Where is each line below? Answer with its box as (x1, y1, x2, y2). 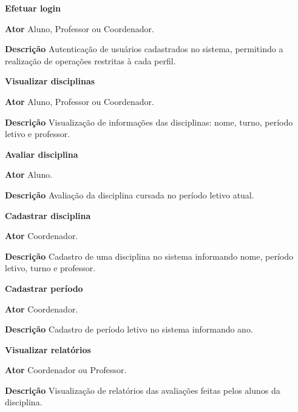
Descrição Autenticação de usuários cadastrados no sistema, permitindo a (5, 42, 283, 55)
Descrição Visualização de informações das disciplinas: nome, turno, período (5, 115, 293, 128)
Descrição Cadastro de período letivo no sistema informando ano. (5, 323, 253, 336)
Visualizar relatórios (5, 343, 91, 356)
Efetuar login (5, 2, 61, 14)
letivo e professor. (5, 127, 70, 140)
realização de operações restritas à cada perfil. (5, 54, 176, 67)
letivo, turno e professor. (5, 262, 96, 274)
